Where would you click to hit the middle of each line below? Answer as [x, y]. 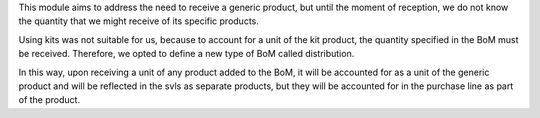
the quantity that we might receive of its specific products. [139, 21]
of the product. [49, 100]
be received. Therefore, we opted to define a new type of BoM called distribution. [186, 54]
